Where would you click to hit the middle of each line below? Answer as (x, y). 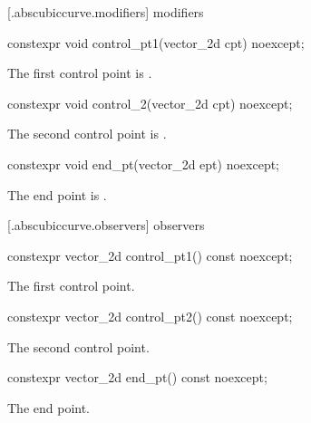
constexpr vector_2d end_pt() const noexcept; (137, 377)
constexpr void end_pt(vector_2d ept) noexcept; (144, 163)
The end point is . (57, 194)
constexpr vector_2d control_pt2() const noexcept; (150, 316)
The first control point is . (80, 73)
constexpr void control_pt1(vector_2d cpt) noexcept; (156, 42)
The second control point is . (87, 134)
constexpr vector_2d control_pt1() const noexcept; (150, 255)
